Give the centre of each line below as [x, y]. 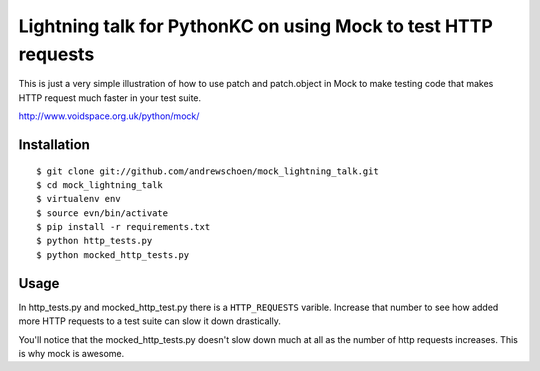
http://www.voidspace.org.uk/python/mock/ [109, 116]
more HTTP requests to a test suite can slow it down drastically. [150, 321]
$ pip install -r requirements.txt [123, 227]
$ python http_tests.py [94, 241]
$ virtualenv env [78, 199]
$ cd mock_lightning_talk [100, 184]
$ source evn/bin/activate [102, 213]
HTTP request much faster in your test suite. [110, 97]
